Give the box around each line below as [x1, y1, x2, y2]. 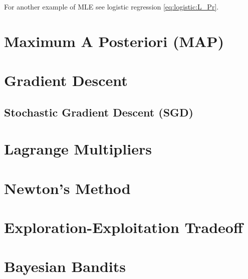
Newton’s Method [4, 177, 131, 198]
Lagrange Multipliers [4, 138, 152, 159]
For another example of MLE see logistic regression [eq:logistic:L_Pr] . [4, 1, 219, 11]
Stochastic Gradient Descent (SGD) [4, 104, 193, 119]
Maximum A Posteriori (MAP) [4, 30, 224, 51]
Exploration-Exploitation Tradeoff [4, 217, 243, 237]
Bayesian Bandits [4, 256, 126, 276]
